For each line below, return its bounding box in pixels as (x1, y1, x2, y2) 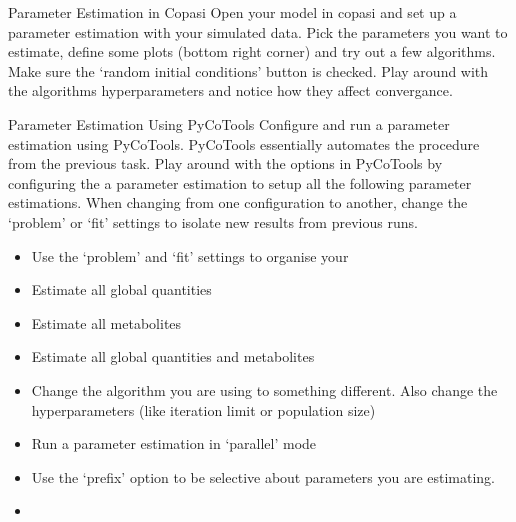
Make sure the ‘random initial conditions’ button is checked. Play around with (8, 60, 489, 81)
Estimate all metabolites (31, 312, 182, 333)
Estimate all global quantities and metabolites (31, 346, 315, 367)
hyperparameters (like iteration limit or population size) (31, 399, 376, 420)
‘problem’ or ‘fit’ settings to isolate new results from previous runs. (8, 211, 418, 232)
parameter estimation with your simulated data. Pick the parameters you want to (8, 21, 508, 42)
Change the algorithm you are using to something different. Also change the (31, 379, 498, 400)
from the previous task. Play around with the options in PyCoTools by (8, 153, 443, 174)
